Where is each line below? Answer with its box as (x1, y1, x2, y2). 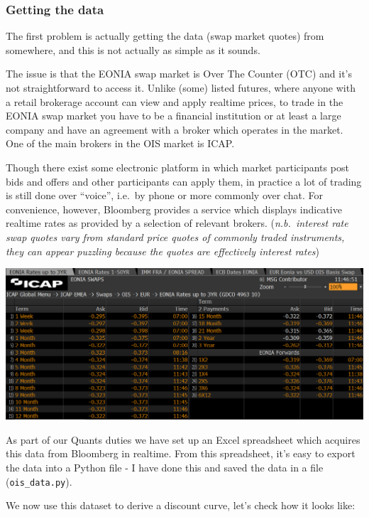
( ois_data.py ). (6, 474, 72, 489)
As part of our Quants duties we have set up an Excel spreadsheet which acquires (6, 432, 360, 447)
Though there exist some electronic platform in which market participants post (6, 159, 349, 174)
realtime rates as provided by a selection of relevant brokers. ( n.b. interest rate (6, 215, 348, 230)
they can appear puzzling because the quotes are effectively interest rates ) (6, 243, 320, 258)
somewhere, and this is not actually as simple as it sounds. (6, 42, 260, 57)
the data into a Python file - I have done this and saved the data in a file (6, 460, 324, 475)
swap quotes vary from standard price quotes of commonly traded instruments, (6, 229, 345, 244)
